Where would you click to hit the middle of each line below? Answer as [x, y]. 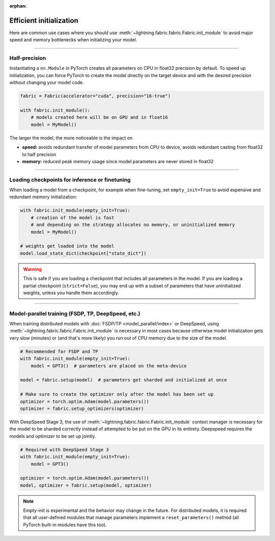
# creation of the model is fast [73, 217]
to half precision [39, 154]
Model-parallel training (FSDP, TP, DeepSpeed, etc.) [75, 314]
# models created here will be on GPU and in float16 [99, 118]
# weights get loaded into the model [67, 246]
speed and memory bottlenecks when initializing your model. [73, 40]
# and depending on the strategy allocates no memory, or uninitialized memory [133, 225]
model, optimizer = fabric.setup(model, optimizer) [86, 485]
